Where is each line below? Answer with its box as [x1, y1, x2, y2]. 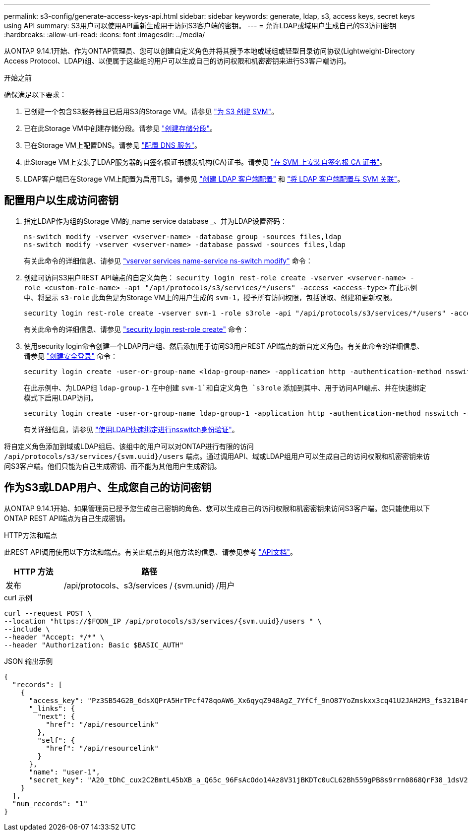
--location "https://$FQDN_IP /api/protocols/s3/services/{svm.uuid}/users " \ [4, 617, 322, 625]
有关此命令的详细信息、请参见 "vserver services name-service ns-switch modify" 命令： [24, 256, 313, 265]
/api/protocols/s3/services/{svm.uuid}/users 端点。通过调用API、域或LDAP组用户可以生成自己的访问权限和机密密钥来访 [4, 451, 430, 460]
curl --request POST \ [4, 609, 92, 617]
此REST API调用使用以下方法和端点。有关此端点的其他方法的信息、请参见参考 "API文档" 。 [4, 547, 297, 556]
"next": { [37, 712, 75, 720]
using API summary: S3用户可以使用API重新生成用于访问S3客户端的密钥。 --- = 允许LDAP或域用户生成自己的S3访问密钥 [4, 21, 397, 30]
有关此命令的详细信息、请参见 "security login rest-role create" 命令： [24, 324, 249, 333]
